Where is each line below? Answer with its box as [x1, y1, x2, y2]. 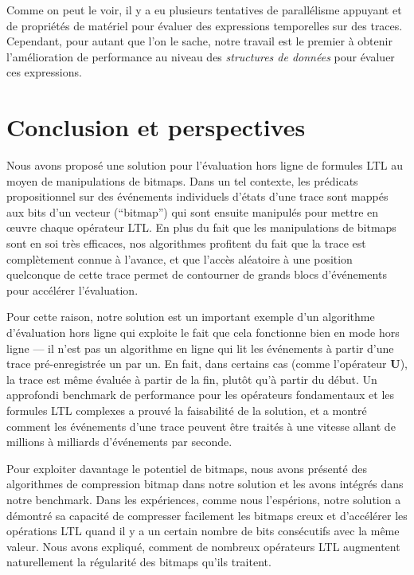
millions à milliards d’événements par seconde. [6, 433, 232, 450]
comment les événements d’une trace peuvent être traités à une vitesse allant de [6, 417, 396, 434]
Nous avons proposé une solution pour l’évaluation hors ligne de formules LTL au [6, 157, 404, 174]
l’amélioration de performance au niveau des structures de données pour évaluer [6, 48, 395, 65]
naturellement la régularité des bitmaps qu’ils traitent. [6, 553, 271, 570]
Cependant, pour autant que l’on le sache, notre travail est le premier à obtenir [6, 33, 393, 49]
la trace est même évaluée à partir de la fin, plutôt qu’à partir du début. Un [6, 370, 377, 387]
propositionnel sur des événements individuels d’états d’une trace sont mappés [6, 188, 389, 205]
